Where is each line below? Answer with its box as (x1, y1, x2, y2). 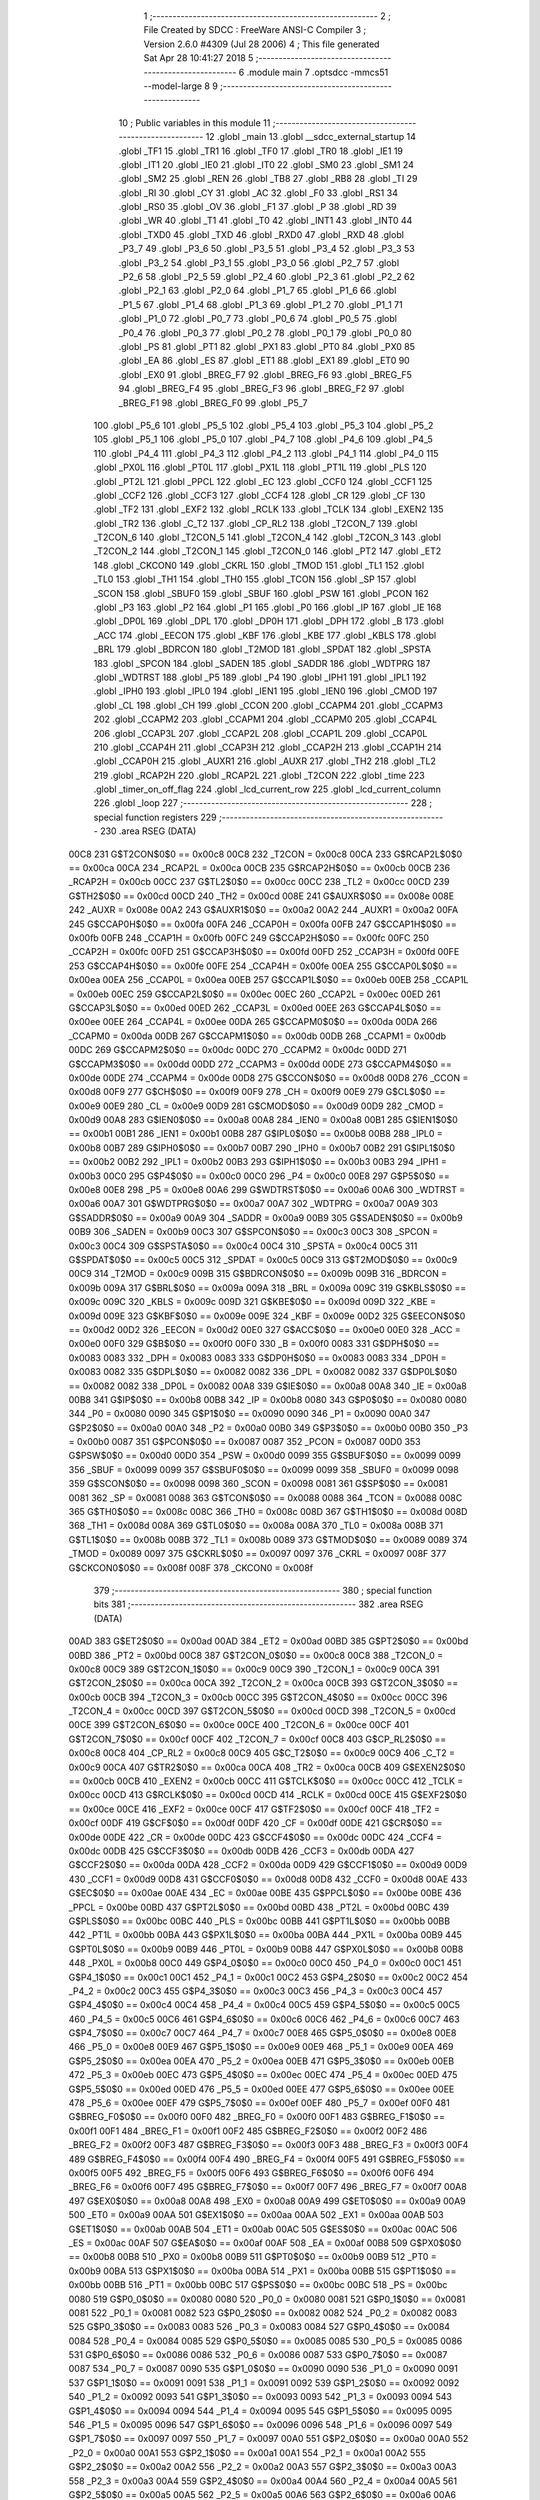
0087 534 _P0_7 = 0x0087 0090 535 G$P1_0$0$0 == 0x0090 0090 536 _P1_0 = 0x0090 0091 (68, 2363, 459, 2375)
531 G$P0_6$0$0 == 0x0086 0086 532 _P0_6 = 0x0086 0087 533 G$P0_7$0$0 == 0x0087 (68, 2349, 448, 2361)
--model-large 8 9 (143, 80, 219, 92)
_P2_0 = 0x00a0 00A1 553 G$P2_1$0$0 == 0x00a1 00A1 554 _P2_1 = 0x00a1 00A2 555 (68, 2446, 426, 2459)
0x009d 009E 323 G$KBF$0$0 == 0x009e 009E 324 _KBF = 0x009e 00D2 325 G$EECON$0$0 (68, 1310, 466, 1322)
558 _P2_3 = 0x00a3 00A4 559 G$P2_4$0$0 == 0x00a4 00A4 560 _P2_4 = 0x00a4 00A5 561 (68, 2475, 458, 2487)
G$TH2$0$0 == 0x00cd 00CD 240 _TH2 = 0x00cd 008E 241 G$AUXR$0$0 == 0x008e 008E (68, 890, 455, 902)
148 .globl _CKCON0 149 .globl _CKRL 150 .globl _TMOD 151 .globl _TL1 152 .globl (93, 559, 425, 571)
